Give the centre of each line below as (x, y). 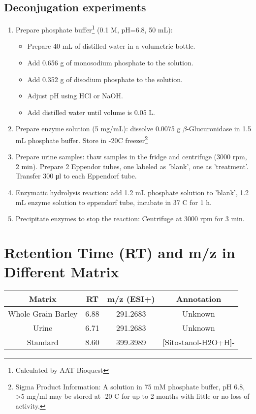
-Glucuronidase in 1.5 (219, 129)
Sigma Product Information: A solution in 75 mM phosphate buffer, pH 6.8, (130, 386)
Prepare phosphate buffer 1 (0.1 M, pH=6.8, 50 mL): (94, 29)
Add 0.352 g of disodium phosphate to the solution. (105, 79)
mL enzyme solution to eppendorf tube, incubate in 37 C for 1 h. (113, 202)
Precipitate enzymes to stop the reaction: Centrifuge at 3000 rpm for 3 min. (130, 219)
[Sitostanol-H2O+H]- (199, 342)
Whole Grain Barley (43, 314)
